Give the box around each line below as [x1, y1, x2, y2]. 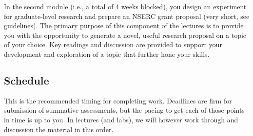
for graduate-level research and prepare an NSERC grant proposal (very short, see [4, 11, 250, 21]
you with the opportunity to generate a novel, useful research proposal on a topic [4, 30, 247, 40]
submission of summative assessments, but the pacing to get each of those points [4, 105, 245, 115]
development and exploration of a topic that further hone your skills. [4, 49, 210, 59]
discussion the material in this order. [4, 124, 114, 134]
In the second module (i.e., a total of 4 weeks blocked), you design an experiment [4, 1, 247, 11]
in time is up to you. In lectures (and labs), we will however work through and [4, 114, 238, 124]
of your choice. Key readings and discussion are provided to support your [4, 39, 222, 50]
